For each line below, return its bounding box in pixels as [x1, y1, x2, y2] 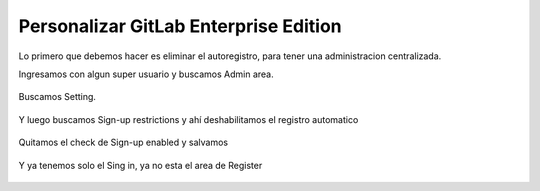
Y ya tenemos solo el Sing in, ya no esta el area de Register [18, 159, 263, 171]
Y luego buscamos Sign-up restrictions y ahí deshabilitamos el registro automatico [18, 113, 359, 125]
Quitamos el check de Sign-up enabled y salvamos [18, 136, 229, 149]
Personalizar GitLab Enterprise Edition [18, 15, 342, 37]
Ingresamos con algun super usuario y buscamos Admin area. [18, 68, 274, 80]
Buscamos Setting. [18, 91, 97, 103]
